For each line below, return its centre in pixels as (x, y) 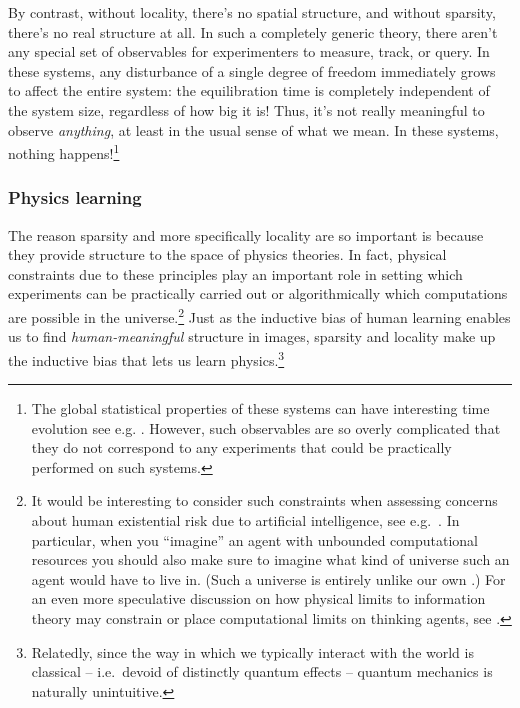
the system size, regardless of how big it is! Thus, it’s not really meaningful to (246, 109)
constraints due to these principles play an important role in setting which (235, 273)
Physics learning (75, 197)
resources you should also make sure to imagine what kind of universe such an (270, 559)
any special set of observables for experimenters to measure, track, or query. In (249, 51)
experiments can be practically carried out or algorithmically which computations (258, 293)
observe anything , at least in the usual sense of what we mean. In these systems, (253, 129)
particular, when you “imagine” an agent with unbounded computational (254, 539)
